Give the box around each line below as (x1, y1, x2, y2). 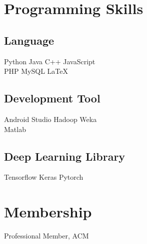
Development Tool (4, 90, 100, 106)
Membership (4, 201, 92, 222)
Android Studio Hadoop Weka (4, 113, 97, 124)
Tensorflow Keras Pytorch (4, 172, 83, 182)
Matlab (4, 124, 26, 134)
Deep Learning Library (4, 148, 125, 164)
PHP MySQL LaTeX (4, 66, 68, 76)
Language (4, 32, 54, 48)
